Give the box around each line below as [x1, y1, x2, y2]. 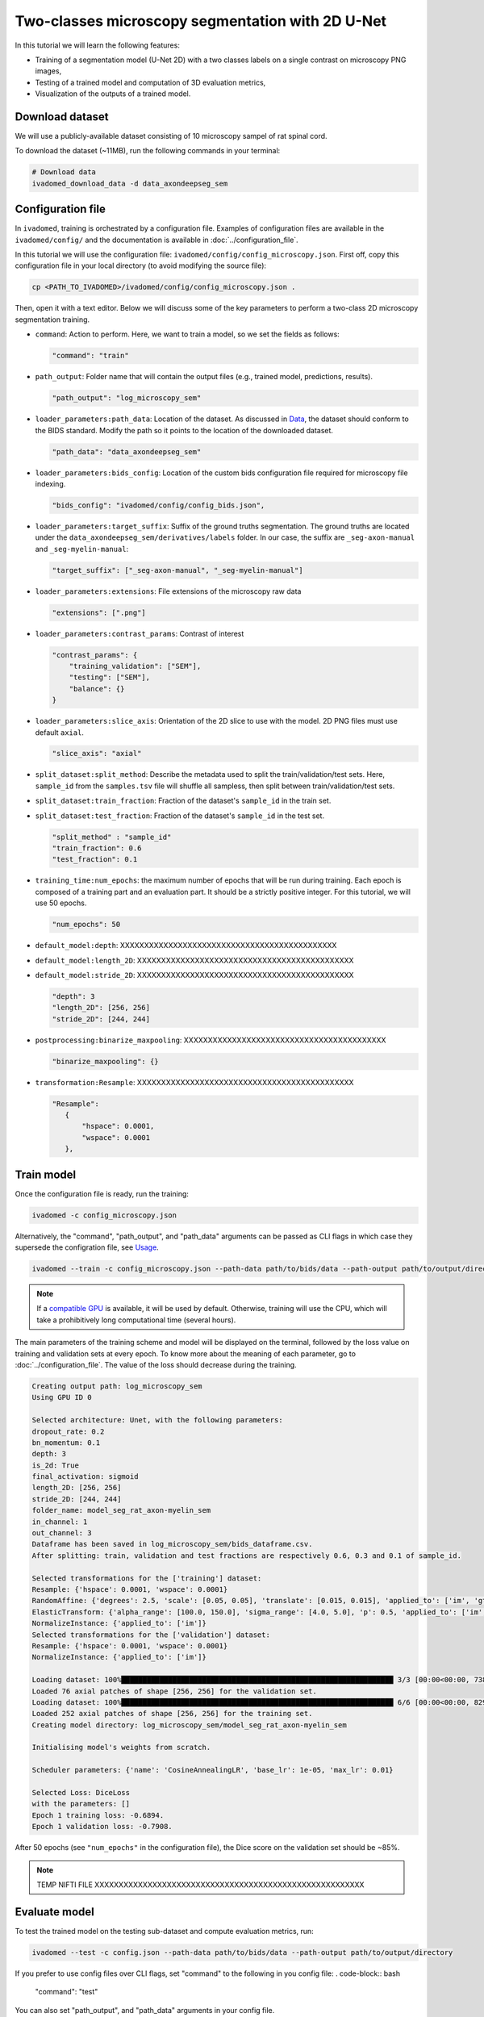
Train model [15, 1167, 77, 1181]
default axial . [35, 727, 85, 737]
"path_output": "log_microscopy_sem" [52, 394, 202, 403]
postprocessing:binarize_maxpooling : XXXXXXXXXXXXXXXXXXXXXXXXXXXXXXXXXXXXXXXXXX [35, 1035, 386, 1045]
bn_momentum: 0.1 [31, 1438, 101, 1447]
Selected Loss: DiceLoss [31, 1788, 131, 1798]
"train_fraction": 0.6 [52, 844, 142, 853]
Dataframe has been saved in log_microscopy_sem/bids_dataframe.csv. [31, 1539, 313, 1549]
